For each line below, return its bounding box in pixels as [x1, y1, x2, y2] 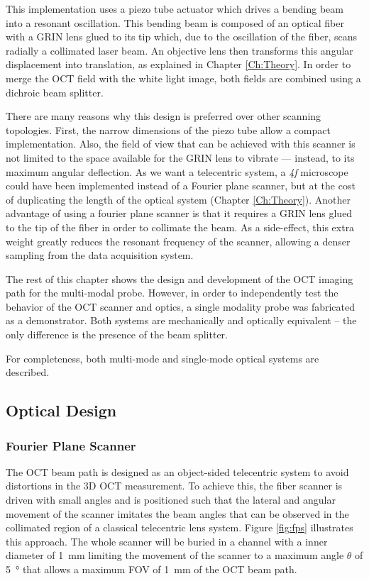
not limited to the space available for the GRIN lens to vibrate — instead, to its [6, 150, 355, 165]
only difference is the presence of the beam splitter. [6, 327, 228, 342]
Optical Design [6, 399, 117, 421]
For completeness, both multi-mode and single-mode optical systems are [6, 350, 319, 365]
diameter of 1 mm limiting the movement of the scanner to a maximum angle [6, 548, 344, 563]
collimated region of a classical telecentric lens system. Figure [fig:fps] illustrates [6, 520, 353, 535]
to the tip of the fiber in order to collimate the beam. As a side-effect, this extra [6, 219, 355, 234]
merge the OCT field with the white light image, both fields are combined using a [6, 70, 361, 85]
